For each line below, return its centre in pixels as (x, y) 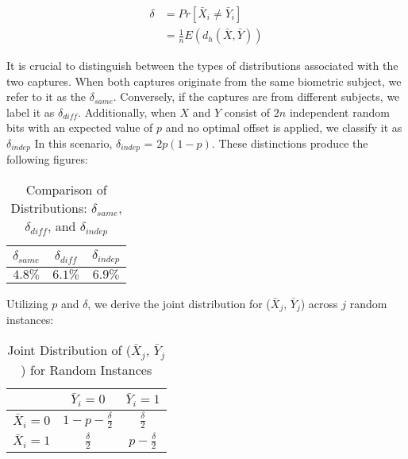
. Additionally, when (127, 112)
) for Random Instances (87, 369)
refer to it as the (46, 96)
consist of (247, 112)
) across (319, 303)
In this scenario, (73, 143)
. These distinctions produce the (290, 143)
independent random (339, 112)
